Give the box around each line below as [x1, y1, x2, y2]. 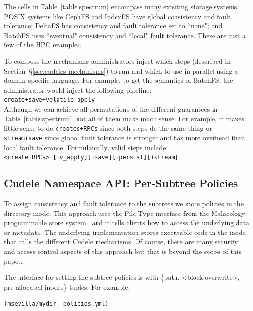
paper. [4, 255, 23, 266]
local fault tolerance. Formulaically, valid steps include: [4, 142, 168, 152]
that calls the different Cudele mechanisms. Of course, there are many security [4, 236, 238, 247]
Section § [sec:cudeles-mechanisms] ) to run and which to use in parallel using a [4, 65, 238, 76]
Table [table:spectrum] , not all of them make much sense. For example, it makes [4, 113, 244, 123]
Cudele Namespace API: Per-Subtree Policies [4, 175, 238, 191]
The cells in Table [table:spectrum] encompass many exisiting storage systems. [4, 1, 239, 11]
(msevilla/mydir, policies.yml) [4, 300, 109, 308]
